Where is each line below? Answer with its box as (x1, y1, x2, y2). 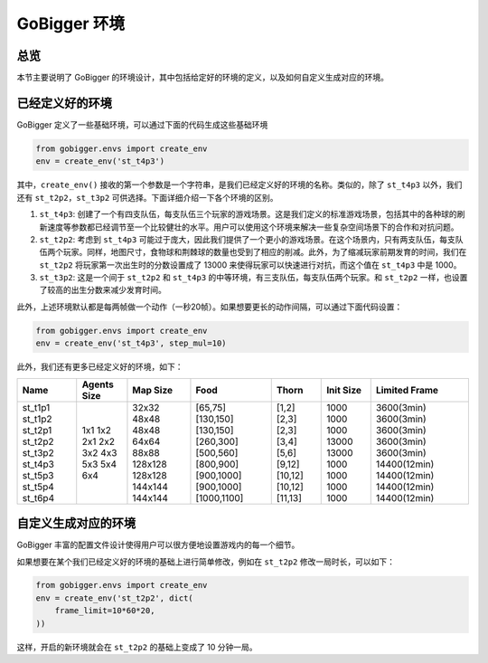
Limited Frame (375, 384, 438, 396)
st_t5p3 (22, 469, 54, 481)
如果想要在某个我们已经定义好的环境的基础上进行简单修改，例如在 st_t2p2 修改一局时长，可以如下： (16, 556, 395, 567)
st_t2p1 (22, 423, 52, 436)
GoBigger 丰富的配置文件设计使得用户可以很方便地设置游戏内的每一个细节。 (16, 539, 300, 551)
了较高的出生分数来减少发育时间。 (39, 285, 166, 296)
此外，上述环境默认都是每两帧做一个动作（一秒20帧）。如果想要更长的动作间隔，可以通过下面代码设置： (16, 301, 403, 312)
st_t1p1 (22, 401, 51, 413)
